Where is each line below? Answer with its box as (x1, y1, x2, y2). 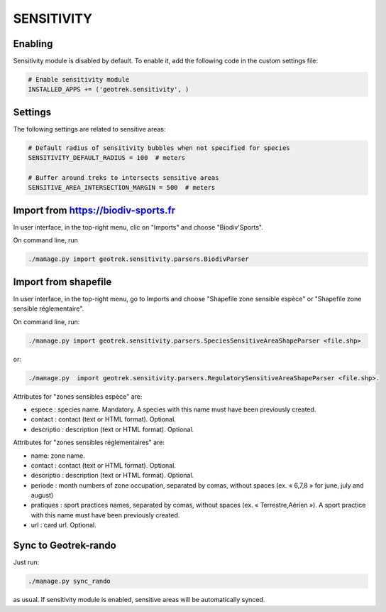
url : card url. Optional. (31, 521, 96, 530)
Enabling (13, 38, 53, 50)
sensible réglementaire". (13, 304, 84, 313)
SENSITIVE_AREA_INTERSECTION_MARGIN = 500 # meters (28, 183, 216, 192)
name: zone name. (31, 451, 85, 460)
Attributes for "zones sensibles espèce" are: (13, 392, 143, 401)
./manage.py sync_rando (28, 577, 111, 586)
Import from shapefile (13, 276, 112, 288)
